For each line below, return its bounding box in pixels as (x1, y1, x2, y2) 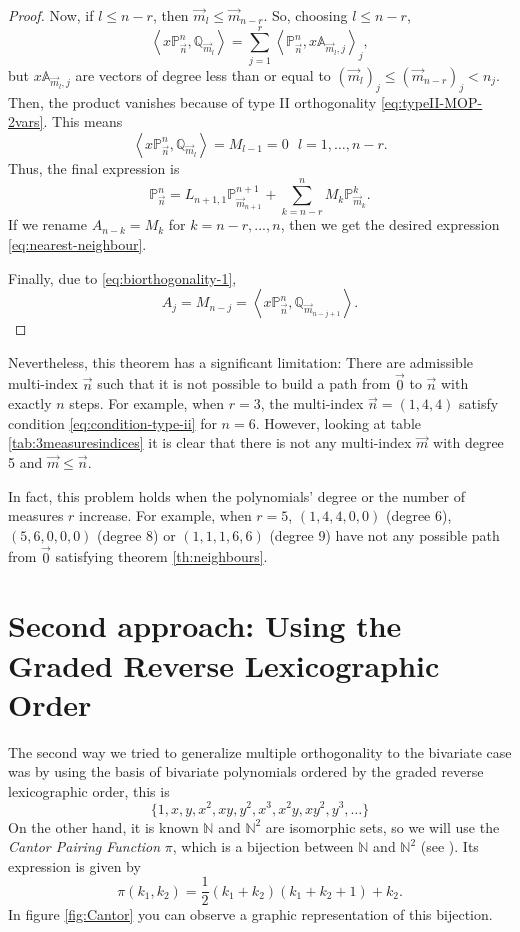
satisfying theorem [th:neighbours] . (55, 546, 268, 567)
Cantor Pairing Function (8, 836, 161, 857)
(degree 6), (385, 505, 452, 526)
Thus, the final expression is (8, 157, 180, 178)
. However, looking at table (255, 412, 421, 433)
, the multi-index (260, 393, 364, 414)
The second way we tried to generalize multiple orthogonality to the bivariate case (8, 741, 512, 762)
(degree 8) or (97, 524, 176, 545)
